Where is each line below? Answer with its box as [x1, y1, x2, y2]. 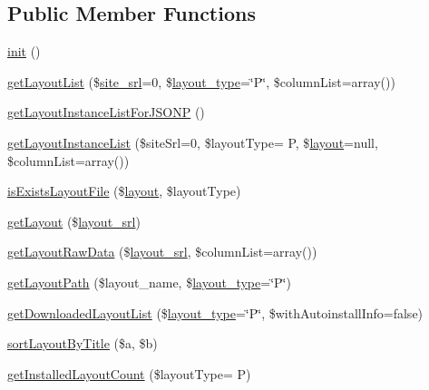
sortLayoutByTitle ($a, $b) [7, 334, 158, 353]
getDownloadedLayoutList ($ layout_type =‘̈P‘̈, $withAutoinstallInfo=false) [7, 303, 424, 322]
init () [7, 42, 41, 61]
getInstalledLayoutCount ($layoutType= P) [7, 364, 251, 383]
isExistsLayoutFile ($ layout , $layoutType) [7, 181, 241, 200]
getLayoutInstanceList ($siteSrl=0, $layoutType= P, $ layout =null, [7, 132, 378, 151]
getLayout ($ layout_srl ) [7, 211, 141, 230]
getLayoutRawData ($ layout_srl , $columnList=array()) [7, 242, 317, 261]
